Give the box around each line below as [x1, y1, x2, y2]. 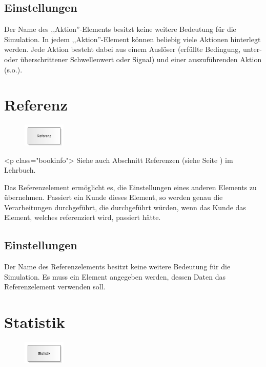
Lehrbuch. [4, 164, 36, 175]
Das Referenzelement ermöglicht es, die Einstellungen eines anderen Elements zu [4, 181, 257, 192]
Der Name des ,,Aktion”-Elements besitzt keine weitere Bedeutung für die [4, 24, 236, 34]
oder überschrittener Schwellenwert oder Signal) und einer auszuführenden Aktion [4, 53, 262, 64]
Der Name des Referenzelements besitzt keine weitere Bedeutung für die [4, 261, 231, 272]
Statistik [4, 311, 65, 333]
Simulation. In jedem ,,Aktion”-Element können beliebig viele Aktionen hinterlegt [4, 33, 261, 44]
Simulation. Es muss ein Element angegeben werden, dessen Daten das [4, 271, 226, 282]
